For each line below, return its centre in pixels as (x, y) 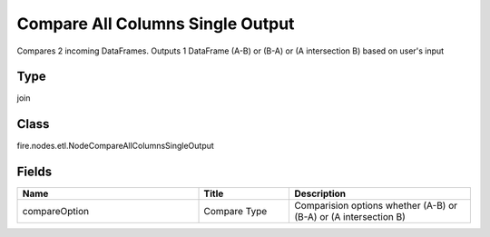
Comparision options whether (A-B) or (376, 206)
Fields (34, 172)
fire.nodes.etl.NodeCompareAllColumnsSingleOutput (116, 146)
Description (320, 193)
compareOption (56, 212)
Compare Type (235, 212)
